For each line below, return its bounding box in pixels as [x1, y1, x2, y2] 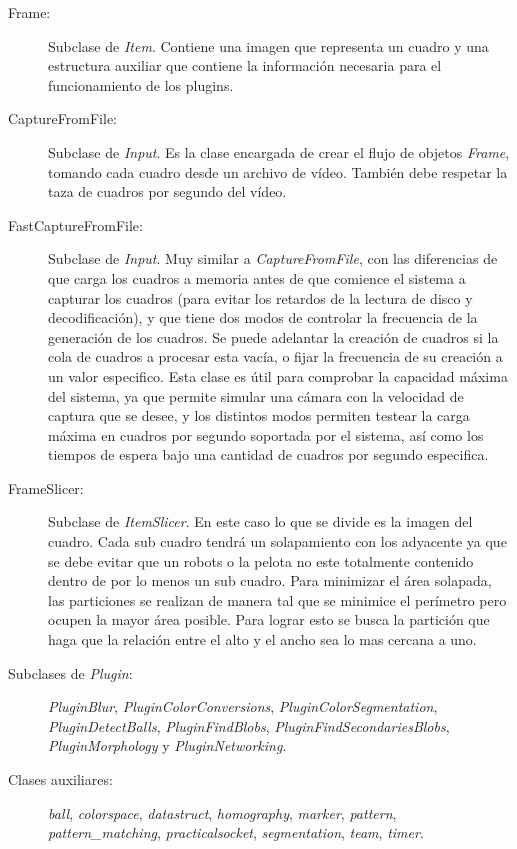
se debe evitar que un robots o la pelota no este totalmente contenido [48, 550, 474, 571]
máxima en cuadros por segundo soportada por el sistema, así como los [48, 424, 484, 445]
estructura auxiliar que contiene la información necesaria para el [48, 55, 442, 76]
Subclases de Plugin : [8, 662, 133, 683]
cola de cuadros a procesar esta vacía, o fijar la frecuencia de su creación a [48, 346, 503, 367]
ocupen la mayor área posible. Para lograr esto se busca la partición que [48, 609, 490, 630]
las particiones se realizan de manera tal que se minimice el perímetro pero [48, 589, 507, 610]
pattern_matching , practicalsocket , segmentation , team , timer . [48, 822, 424, 843]
